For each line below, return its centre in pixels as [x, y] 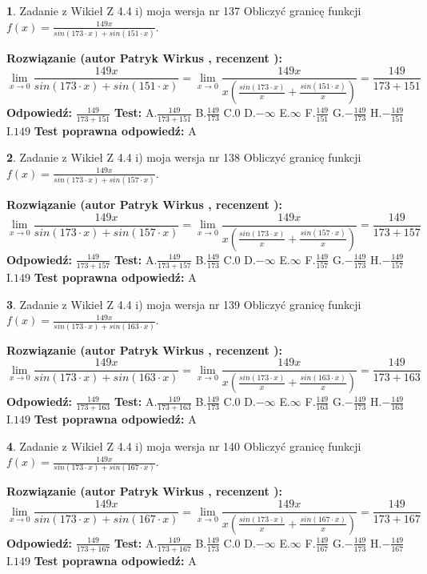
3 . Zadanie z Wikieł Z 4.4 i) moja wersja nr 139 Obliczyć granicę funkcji [184, 304]
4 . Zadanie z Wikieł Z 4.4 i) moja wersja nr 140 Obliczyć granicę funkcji [184, 446]
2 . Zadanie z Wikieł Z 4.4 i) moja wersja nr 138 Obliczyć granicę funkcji [184, 157]
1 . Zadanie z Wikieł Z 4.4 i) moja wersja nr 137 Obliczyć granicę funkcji [184, 10]
